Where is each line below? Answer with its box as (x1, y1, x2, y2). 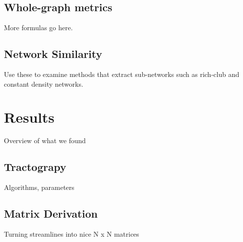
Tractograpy (4, 159, 66, 174)
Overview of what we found (4, 135, 86, 146)
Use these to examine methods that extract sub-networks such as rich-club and (4, 69, 240, 79)
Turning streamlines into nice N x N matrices (4, 228, 139, 239)
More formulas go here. (4, 22, 73, 33)
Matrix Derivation (4, 206, 98, 221)
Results (4, 107, 55, 127)
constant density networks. (4, 78, 83, 89)
